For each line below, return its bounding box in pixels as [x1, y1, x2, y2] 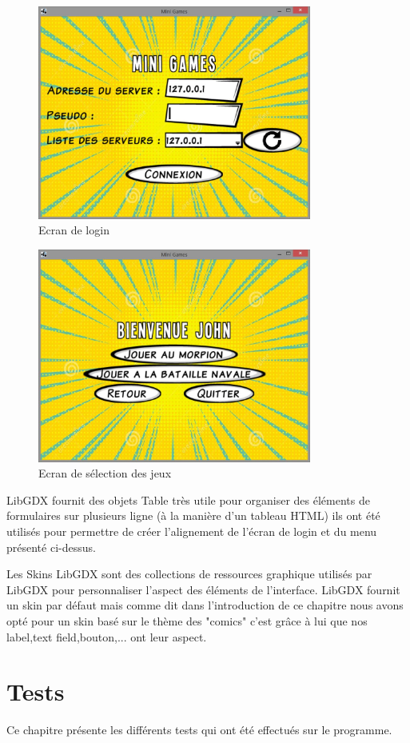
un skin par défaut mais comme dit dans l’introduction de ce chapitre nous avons [6, 597, 404, 613]
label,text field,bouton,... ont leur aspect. [6, 628, 207, 645]
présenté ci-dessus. [6, 538, 96, 555]
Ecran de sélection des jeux [38, 465, 172, 481]
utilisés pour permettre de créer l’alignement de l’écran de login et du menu [6, 523, 377, 540]
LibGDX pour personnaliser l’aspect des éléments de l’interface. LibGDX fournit [6, 581, 400, 597]
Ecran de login [38, 222, 109, 238]
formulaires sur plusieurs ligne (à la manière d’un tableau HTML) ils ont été [6, 507, 380, 524]
